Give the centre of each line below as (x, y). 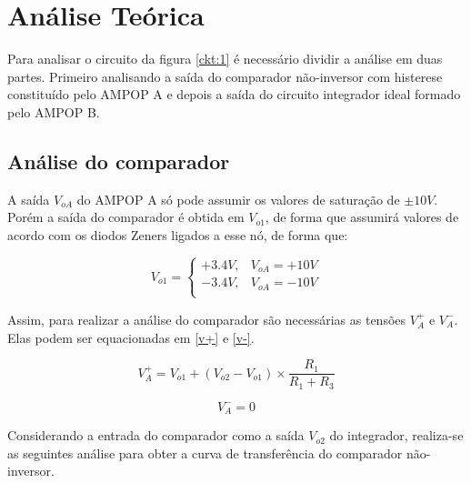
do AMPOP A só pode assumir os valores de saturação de (238, 199)
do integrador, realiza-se (396, 435)
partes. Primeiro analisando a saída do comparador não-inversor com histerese (225, 76)
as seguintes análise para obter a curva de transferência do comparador (205, 453)
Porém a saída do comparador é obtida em (126, 217)
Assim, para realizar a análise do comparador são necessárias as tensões (207, 319)
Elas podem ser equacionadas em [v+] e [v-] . (131, 337)
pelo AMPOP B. (54, 111)
